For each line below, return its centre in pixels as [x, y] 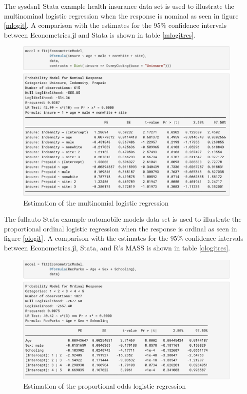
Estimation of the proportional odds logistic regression [105, 386]
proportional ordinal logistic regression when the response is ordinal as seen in [121, 228]
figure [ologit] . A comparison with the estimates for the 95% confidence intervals [124, 238]
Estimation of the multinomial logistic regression [96, 202]
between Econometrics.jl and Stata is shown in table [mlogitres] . [100, 34]
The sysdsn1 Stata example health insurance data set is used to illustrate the [119, 6]
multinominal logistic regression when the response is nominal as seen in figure [121, 15]
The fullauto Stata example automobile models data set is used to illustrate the [123, 219]
